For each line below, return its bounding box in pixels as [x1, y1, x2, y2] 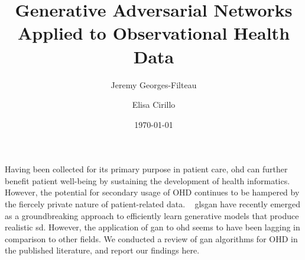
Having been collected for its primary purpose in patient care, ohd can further [5, 163, 288, 175]
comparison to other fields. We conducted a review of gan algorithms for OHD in [5, 232, 298, 245]
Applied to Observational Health [17, 21, 290, 45]
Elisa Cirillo [132, 98, 176, 111]
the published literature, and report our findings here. [5, 244, 200, 256]
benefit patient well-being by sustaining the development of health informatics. [5, 174, 290, 187]
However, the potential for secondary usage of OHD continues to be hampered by [5, 186, 300, 198]
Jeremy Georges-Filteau [111, 78, 197, 91]
